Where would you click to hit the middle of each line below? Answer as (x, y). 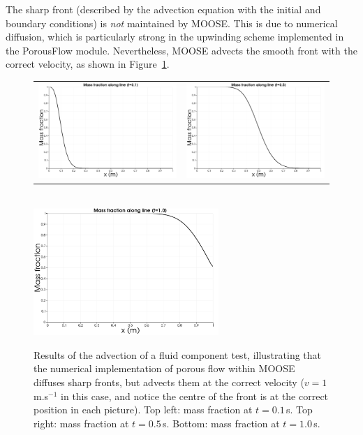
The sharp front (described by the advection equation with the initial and (163, 9)
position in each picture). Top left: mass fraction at (143, 410)
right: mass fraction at (81, 423)
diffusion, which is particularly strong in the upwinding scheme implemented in (175, 37)
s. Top (299, 410)
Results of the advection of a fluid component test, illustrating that (178, 354)
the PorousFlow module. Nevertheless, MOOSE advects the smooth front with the (181, 50)
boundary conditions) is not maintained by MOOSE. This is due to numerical (172, 23)
